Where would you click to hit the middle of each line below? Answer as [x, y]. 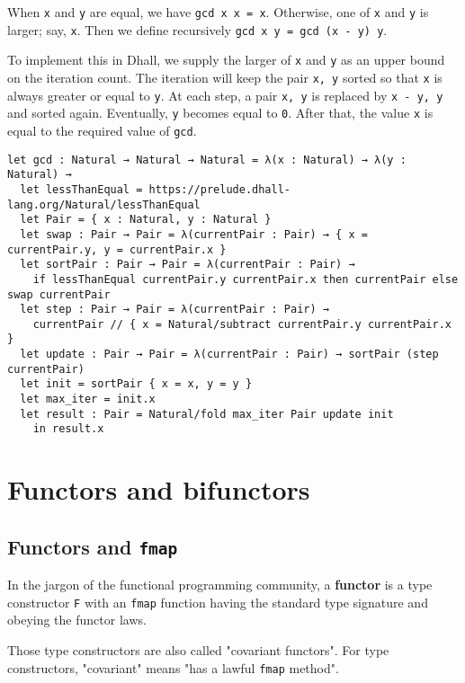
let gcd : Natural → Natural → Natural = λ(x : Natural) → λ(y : [207, 160]
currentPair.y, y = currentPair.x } [117, 249]
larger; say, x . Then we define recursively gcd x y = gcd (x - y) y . [197, 29]
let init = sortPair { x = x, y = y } [136, 384]
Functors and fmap [93, 546]
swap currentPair [59, 294]
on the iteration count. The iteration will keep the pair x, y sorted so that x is [225, 77]
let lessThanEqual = [81, 189]
